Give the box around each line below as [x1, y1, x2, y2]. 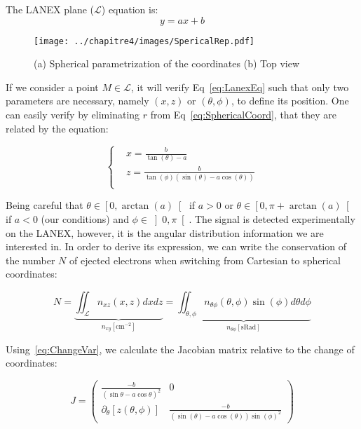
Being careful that [6, 198, 83, 212]
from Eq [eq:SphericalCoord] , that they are [150, 107, 336, 122]
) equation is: [101, 2, 158, 16]
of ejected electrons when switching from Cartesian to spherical [69, 252, 341, 267]
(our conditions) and [41, 212, 129, 226]
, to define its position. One [231, 93, 349, 108]
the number [6, 252, 55, 267]
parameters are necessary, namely [6, 93, 149, 108]
